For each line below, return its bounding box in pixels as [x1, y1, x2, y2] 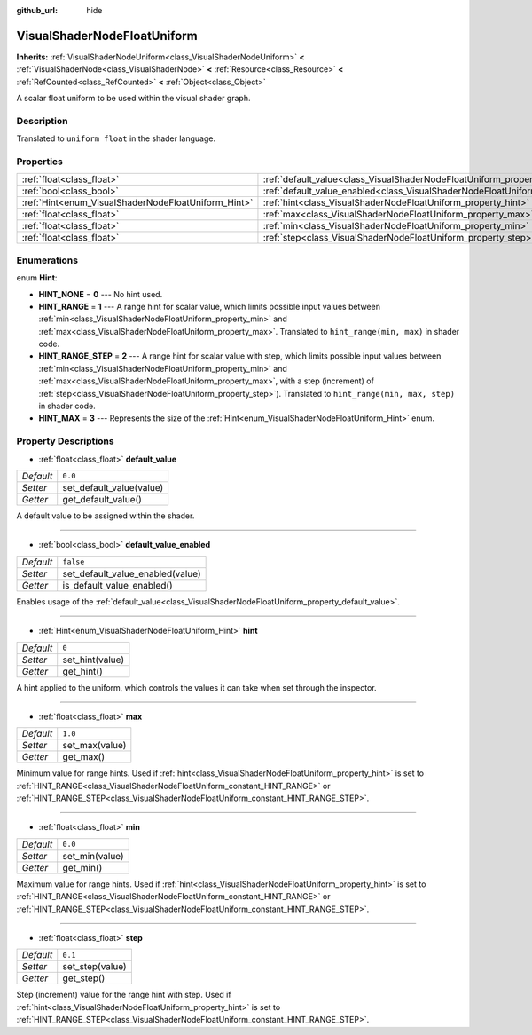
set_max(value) [62, 739, 127, 752]
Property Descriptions [16, 435, 114, 447]
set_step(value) [62, 960, 128, 973]
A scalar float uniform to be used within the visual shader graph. [16, 93, 251, 104]
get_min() [62, 861, 103, 873]
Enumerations [16, 254, 79, 266]
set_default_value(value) [62, 481, 164, 494]
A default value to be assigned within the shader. [16, 510, 195, 521]
